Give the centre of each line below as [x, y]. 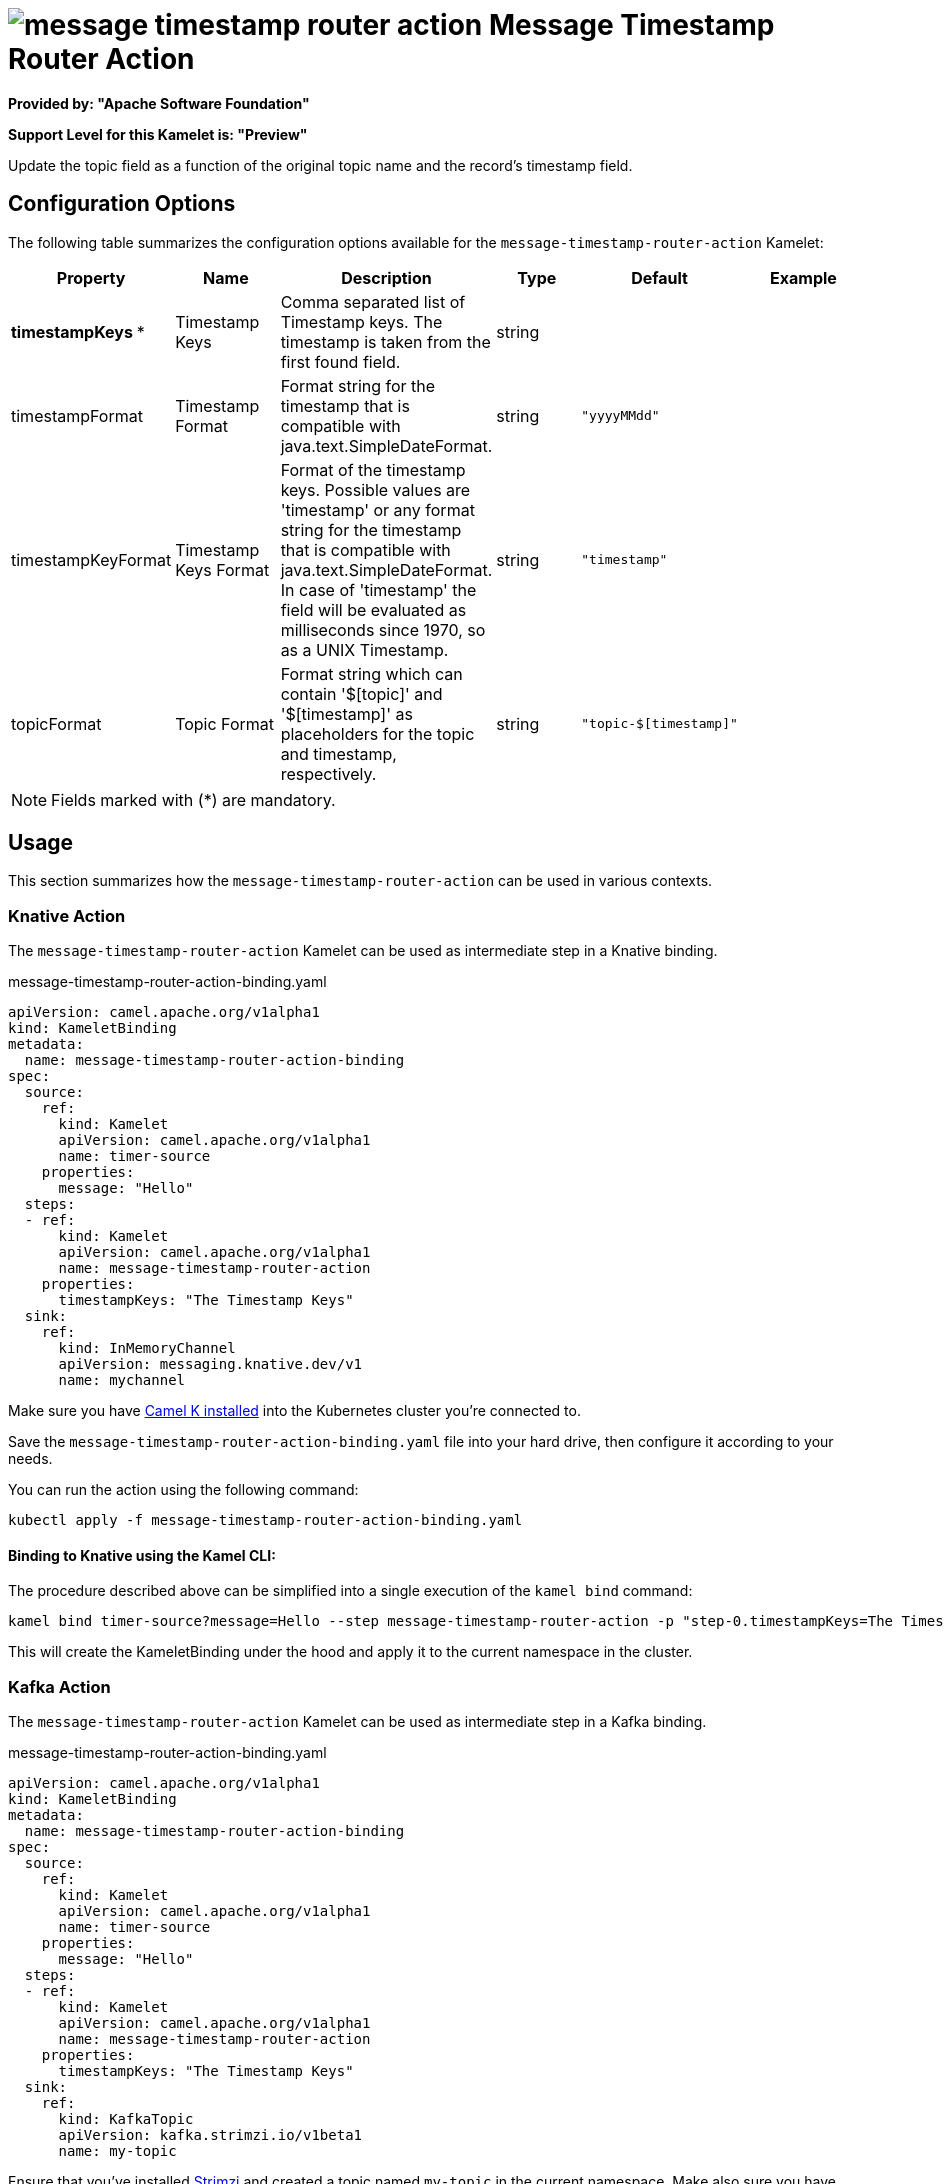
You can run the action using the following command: [183, 1490]
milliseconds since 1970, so [383, 629]
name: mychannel [122, 1380]
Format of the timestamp [373, 469]
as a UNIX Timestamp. [364, 649]
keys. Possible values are [375, 489]
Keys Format [222, 569]
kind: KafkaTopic [126, 2119]
